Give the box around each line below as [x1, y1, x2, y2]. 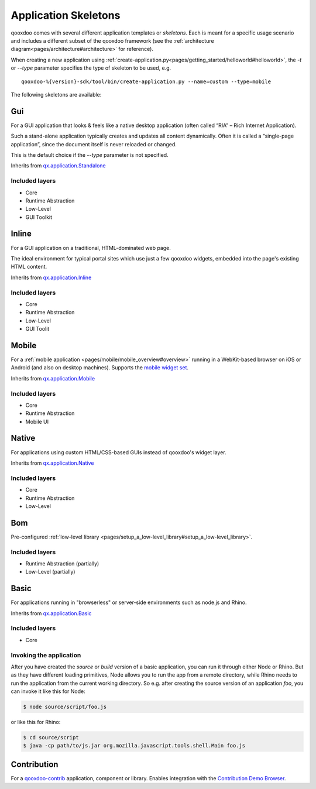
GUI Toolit [25, 325, 50, 332]
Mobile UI [25, 418, 49, 425]
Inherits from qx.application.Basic [11, 609, 92, 617]
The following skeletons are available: [11, 91, 102, 98]
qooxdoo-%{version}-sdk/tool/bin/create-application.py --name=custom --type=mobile [21, 78, 272, 85]
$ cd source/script [23, 735, 79, 741]
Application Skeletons [11, 9, 121, 22]
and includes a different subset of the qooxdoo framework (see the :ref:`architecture [11, 37, 214, 44]
